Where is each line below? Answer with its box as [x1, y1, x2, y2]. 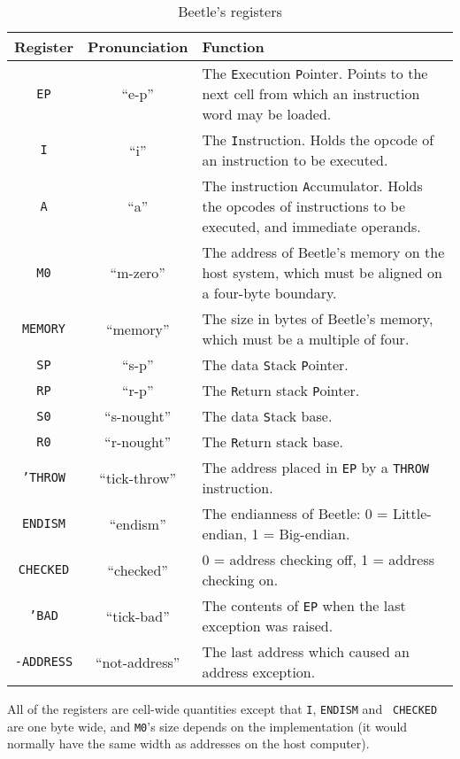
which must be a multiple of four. [202, 329, 410, 349]
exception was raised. [202, 616, 333, 636]
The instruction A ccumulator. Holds [202, 175, 423, 196]
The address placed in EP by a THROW [202, 457, 430, 477]
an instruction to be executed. [202, 150, 388, 170]
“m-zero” [110, 262, 165, 283]
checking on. [202, 569, 279, 590]
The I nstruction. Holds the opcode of [202, 129, 434, 150]
